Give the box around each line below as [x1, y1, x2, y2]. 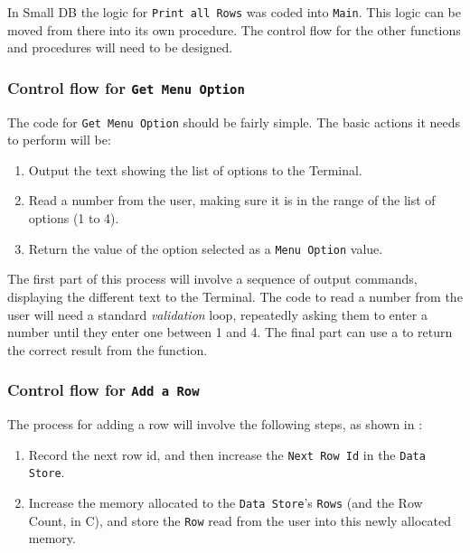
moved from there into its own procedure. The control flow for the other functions [7, 20, 461, 39]
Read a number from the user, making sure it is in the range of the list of [28, 191, 436, 210]
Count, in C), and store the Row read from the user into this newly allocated [28, 511, 451, 530]
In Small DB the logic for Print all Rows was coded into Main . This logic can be [7, 3, 461, 21]
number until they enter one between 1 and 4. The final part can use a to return [7, 323, 453, 342]
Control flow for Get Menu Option [7, 76, 245, 98]
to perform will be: [7, 130, 111, 149]
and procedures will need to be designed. [7, 38, 233, 57]
